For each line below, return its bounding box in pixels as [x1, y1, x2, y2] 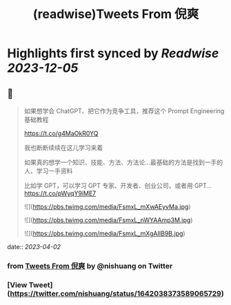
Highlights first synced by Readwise [7, 46, 219, 61]
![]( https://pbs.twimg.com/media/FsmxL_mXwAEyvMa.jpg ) [23, 203, 191, 210]
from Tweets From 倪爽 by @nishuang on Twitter [7, 261, 173, 270]
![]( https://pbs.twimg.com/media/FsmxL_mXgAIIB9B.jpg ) [23, 229, 185, 237]
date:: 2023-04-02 [7, 243, 61, 250]
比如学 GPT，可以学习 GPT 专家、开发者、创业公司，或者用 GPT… [23, 181, 212, 190]
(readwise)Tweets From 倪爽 [32, 6, 199, 22]
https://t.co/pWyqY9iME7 [23, 189, 97, 197]
